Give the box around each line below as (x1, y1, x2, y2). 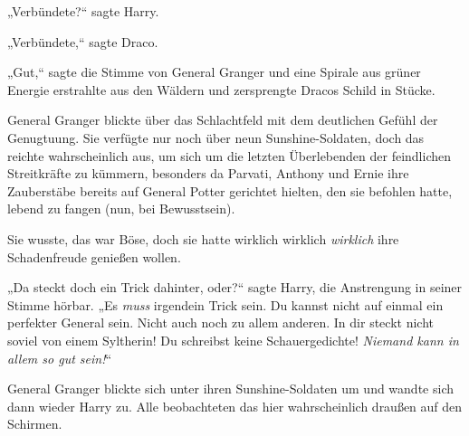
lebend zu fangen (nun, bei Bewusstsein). (7, 199, 235, 218)
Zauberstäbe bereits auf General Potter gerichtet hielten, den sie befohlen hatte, (7, 181, 453, 200)
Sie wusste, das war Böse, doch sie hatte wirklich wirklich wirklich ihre (7, 229, 399, 248)
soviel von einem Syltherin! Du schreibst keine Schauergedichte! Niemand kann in (7, 330, 459, 349)
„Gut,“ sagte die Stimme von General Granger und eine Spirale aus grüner (7, 62, 421, 81)
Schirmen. (7, 414, 62, 433)
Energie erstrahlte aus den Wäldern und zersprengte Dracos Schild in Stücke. (7, 80, 435, 99)
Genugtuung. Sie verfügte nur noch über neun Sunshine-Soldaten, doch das (7, 128, 425, 147)
